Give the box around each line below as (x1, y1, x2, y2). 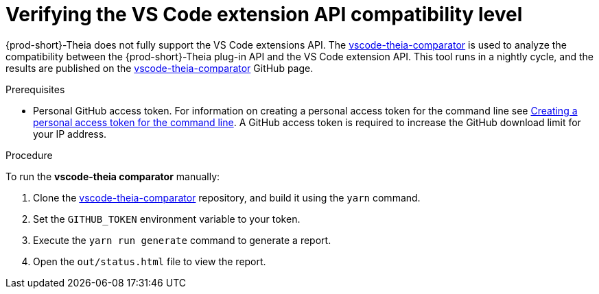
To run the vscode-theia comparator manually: (5, 170, 220, 182)
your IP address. (33, 127, 107, 140)
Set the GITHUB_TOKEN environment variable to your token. (33, 212, 301, 225)
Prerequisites (5, 83, 65, 95)
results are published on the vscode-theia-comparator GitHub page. (5, 62, 314, 74)
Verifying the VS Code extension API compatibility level (5, 3, 523, 26)
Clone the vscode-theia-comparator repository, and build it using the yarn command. (33, 191, 421, 204)
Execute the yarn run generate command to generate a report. (33, 234, 331, 246)
